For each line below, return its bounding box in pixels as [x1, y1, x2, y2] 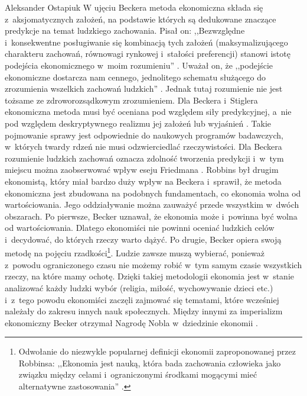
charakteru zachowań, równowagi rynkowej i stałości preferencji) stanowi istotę [5, 47, 290, 60]
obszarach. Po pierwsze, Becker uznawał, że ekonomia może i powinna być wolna [5, 210, 298, 222]
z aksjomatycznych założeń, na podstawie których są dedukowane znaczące [5, 12, 276, 25]
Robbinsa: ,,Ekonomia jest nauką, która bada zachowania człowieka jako [18, 356, 281, 369]
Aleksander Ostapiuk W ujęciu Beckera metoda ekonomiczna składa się [5, 1, 263, 13]
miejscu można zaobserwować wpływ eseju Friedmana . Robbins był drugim [5, 163, 279, 176]
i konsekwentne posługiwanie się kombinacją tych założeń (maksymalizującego [5, 36, 288, 48]
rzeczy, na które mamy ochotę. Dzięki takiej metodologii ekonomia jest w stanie [5, 270, 294, 282]
